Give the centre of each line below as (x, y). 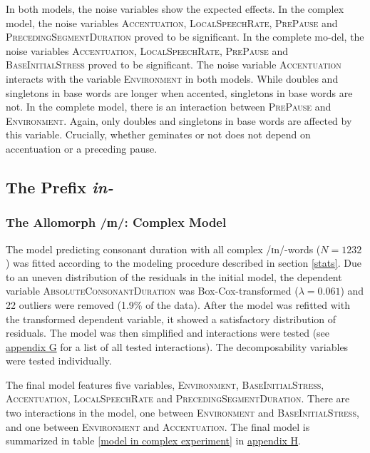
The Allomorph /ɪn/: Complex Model (116, 222)
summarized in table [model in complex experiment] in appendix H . (153, 441)
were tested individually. (59, 361)
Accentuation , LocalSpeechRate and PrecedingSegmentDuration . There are (178, 398)
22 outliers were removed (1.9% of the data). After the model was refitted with (178, 304)
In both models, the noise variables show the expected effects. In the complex (175, 9)
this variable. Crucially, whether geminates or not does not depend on (158, 134)
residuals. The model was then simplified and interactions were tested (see (168, 333)
